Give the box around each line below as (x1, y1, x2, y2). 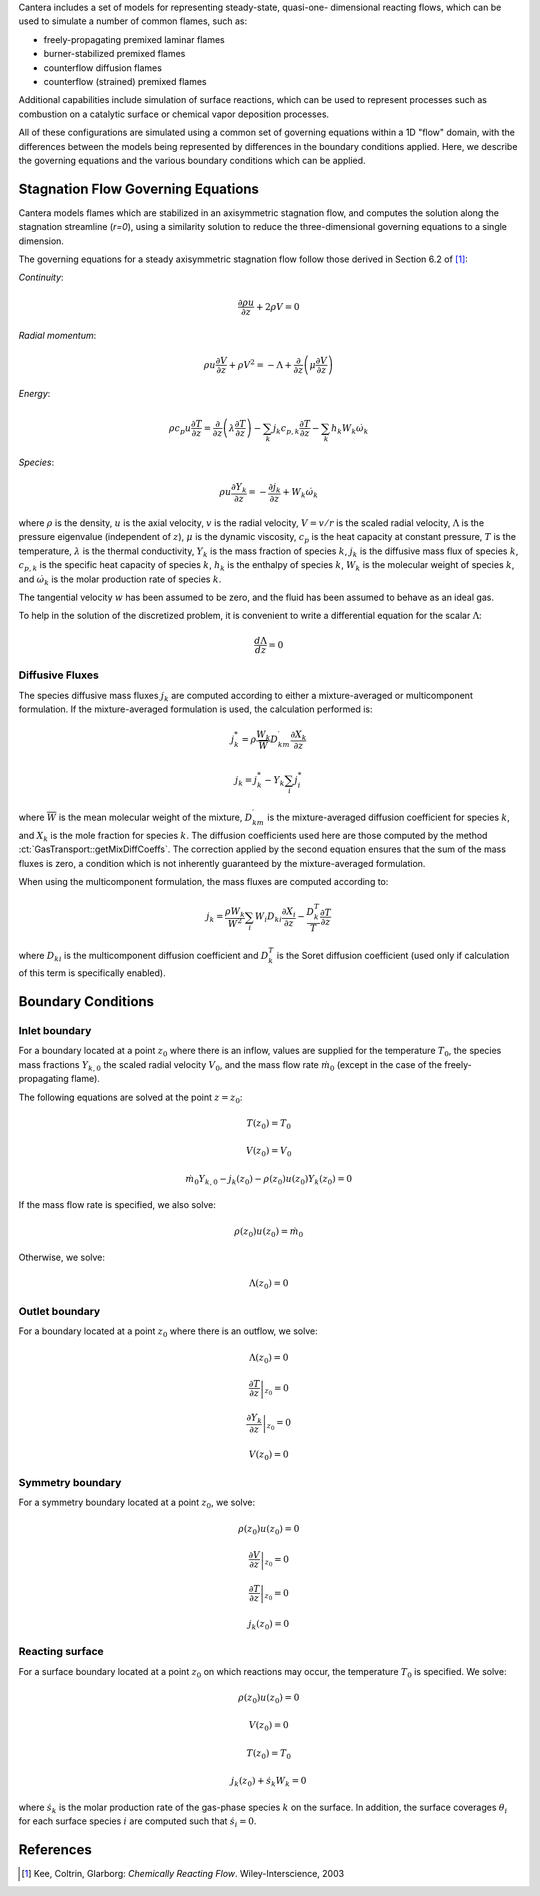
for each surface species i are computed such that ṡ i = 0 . (18, 1815, 257, 1830)
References (18, 1841, 92, 1859)
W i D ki (255, 911, 283, 925)
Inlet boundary (18, 1024, 92, 1038)
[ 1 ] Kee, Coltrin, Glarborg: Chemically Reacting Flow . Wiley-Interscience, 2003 (21, 1868, 345, 1880)
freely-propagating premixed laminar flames (43, 33, 225, 45)
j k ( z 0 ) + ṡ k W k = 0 (230, 1775, 307, 1789)
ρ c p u (168, 422, 192, 436)
